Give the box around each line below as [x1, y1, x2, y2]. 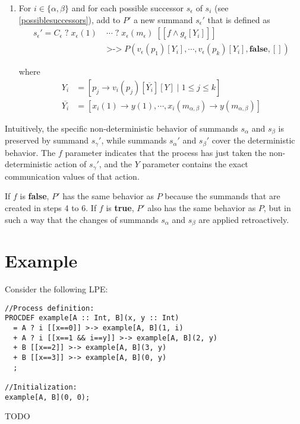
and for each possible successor [71, 2, 184, 14]
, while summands [101, 134, 167, 146]
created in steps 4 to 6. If [5, 202, 97, 214]
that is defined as [207, 13, 270, 25]
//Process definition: [5, 304, 94, 313]
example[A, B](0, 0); [5, 393, 90, 401]
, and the [99, 158, 132, 170]
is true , [106, 202, 134, 214]
